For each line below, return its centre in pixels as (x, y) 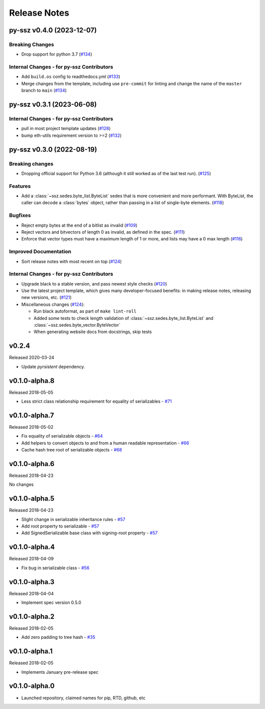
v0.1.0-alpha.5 (32, 499)
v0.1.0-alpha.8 (32, 381)
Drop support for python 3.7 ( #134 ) (57, 54)
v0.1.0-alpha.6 (32, 464)
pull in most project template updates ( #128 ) (66, 129)
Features (20, 186)
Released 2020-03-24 (32, 358)
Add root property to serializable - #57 (60, 526)
